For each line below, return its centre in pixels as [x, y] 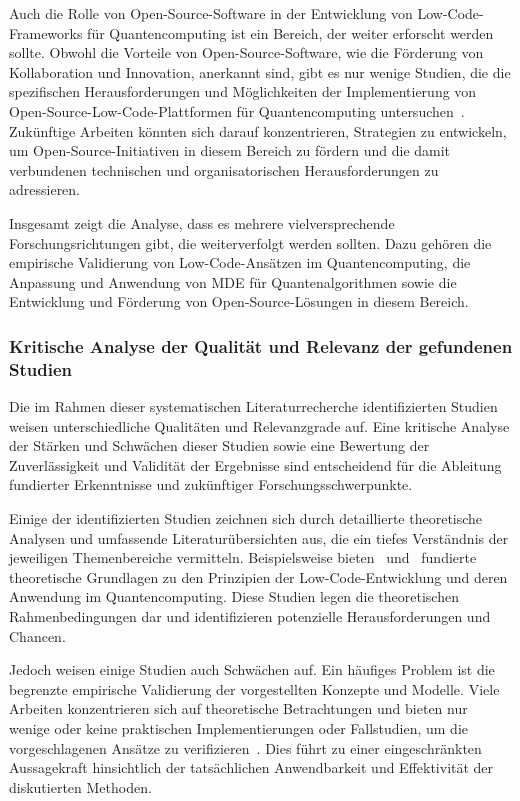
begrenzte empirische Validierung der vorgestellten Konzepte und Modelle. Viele [254, 688]
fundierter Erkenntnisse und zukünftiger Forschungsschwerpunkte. [211, 484]
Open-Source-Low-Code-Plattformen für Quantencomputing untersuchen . [237, 110]
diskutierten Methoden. [80, 786]
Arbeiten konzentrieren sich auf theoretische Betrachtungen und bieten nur [238, 708]
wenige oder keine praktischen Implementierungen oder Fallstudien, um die [239, 727]
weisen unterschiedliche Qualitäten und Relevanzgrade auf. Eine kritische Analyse [259, 425]
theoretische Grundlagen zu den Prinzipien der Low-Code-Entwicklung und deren [258, 576]
